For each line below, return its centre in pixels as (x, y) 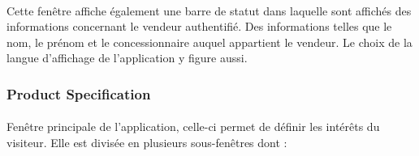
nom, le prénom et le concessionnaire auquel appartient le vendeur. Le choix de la (209, 42)
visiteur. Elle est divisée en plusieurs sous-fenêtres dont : (147, 142)
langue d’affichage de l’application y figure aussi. (127, 58)
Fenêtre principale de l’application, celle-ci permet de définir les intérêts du (193, 126)
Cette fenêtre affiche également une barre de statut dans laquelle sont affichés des (209, 10)
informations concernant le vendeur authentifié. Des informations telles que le (199, 26)
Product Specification (79, 93)
